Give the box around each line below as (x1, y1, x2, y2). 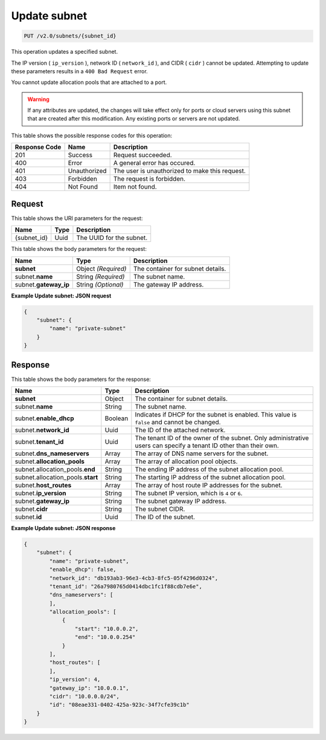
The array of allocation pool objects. (135, 457, 238, 466)
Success (68, 151, 93, 160)
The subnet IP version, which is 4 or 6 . (135, 488, 243, 497)
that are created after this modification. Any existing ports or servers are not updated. (27, 115, 240, 122)
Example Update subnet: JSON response (11, 524, 116, 531)
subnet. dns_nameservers (14, 449, 90, 458)
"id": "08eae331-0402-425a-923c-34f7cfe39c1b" (49, 701, 190, 709)
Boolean (104, 414, 129, 423)
